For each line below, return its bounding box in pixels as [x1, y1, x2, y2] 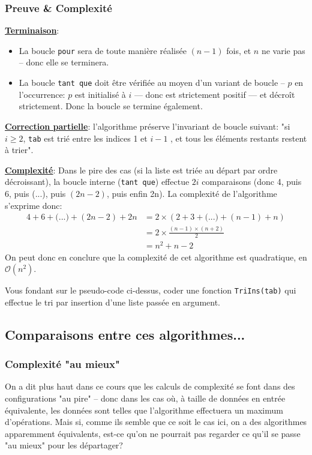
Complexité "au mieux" [5, 357, 120, 372]
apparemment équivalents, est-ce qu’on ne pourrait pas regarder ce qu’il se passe [5, 427, 301, 439]
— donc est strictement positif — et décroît [134, 88, 295, 100]
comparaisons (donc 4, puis [202, 175, 302, 188]
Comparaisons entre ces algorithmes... [5, 325, 245, 343]
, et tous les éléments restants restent [170, 131, 307, 144]
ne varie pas [261, 44, 305, 56]
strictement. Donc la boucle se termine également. [19, 100, 203, 112]
